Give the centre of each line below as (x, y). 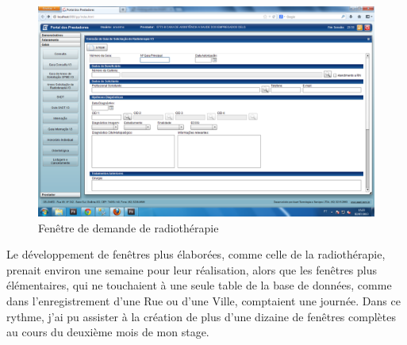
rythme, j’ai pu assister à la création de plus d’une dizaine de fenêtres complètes (201, 316)
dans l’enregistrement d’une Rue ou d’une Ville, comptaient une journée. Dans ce (203, 300)
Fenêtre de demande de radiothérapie (129, 227)
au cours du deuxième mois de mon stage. (108, 332)
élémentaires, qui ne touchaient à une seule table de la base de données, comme (199, 285)
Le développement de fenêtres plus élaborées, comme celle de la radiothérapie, (196, 254)
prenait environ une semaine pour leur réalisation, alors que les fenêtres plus (192, 269)
